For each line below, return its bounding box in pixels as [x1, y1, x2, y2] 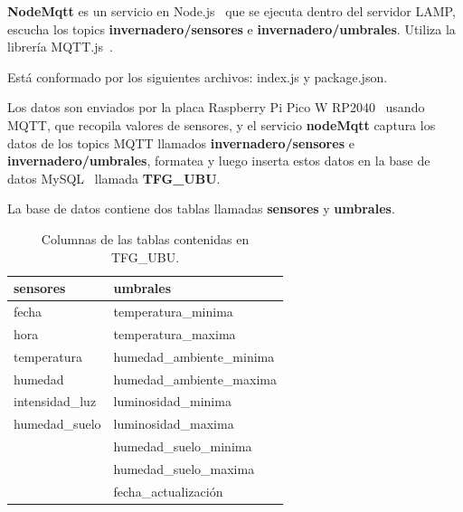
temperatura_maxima [113, 324, 236, 343]
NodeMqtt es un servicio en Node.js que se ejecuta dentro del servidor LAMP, [7, 2, 456, 20]
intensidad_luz [14, 392, 97, 411]
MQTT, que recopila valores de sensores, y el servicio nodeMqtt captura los [7, 115, 436, 134]
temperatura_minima [113, 301, 233, 320]
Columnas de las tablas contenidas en [41, 229, 250, 248]
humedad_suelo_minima [113, 437, 252, 456]
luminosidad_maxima [113, 414, 234, 433]
